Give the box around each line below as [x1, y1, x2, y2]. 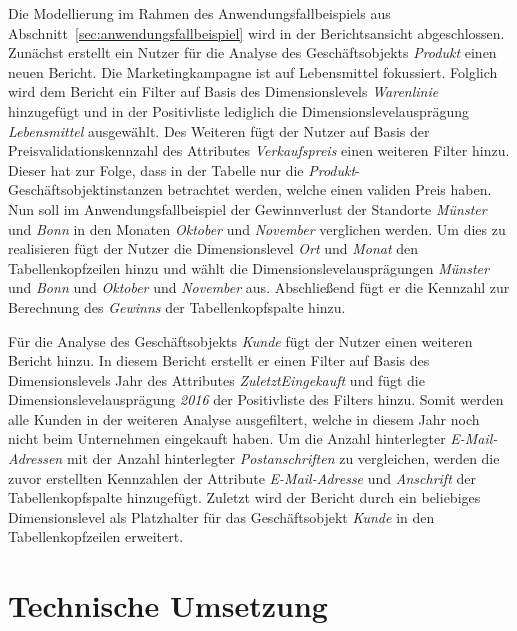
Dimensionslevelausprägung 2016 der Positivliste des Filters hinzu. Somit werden [8, 389, 504, 410]
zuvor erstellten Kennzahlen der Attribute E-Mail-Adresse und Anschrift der [8, 467, 476, 488]
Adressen [8, 448, 63, 469]
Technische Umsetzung [8, 585, 328, 626]
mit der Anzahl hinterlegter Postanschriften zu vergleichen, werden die [66, 448, 500, 469]
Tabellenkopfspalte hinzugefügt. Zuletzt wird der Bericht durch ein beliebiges [8, 487, 481, 508]
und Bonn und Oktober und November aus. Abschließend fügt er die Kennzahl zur [8, 277, 510, 298]
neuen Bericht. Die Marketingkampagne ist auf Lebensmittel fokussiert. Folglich [8, 61, 498, 82]
